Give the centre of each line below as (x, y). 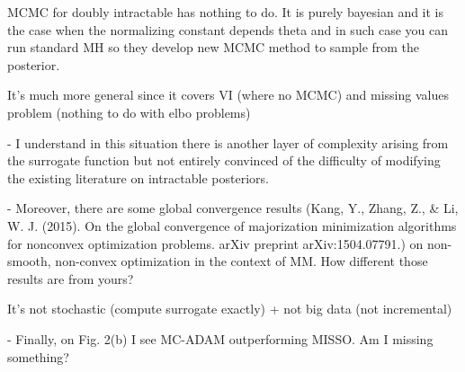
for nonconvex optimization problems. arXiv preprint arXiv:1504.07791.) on (215, 243)
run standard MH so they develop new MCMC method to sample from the (214, 47)
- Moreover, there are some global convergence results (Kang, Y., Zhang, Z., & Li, (233, 208)
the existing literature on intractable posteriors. (138, 177)
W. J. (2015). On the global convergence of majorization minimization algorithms (232, 225)
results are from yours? (71, 278)
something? (38, 356)
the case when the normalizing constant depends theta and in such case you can (228, 29)
